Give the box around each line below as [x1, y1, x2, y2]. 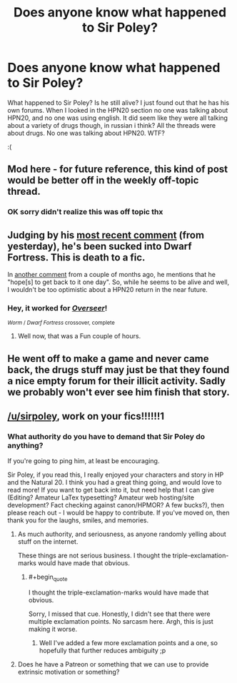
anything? [7, 440, 44, 450]
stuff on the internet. [17, 537, 79, 546]
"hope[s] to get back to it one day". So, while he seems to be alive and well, [7, 278, 230, 286]
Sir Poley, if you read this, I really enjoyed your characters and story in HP [7, 470, 224, 479]
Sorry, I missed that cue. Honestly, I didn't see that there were [28, 609, 211, 618]
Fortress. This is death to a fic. [7, 251, 146, 263]
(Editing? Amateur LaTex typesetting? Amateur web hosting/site [7, 493, 195, 502]
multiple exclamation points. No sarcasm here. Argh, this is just [28, 617, 214, 626]
